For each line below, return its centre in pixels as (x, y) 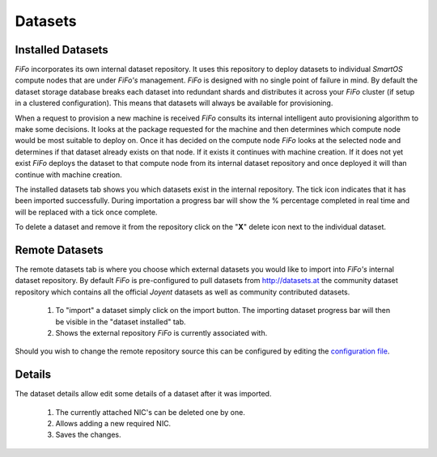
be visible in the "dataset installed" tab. (121, 322)
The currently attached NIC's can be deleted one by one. (151, 412)
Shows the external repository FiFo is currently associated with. (161, 333)
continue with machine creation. (68, 175)
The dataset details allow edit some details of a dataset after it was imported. (143, 394)
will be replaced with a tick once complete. (86, 212)
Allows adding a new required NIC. (113, 424)
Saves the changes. (88, 435)
